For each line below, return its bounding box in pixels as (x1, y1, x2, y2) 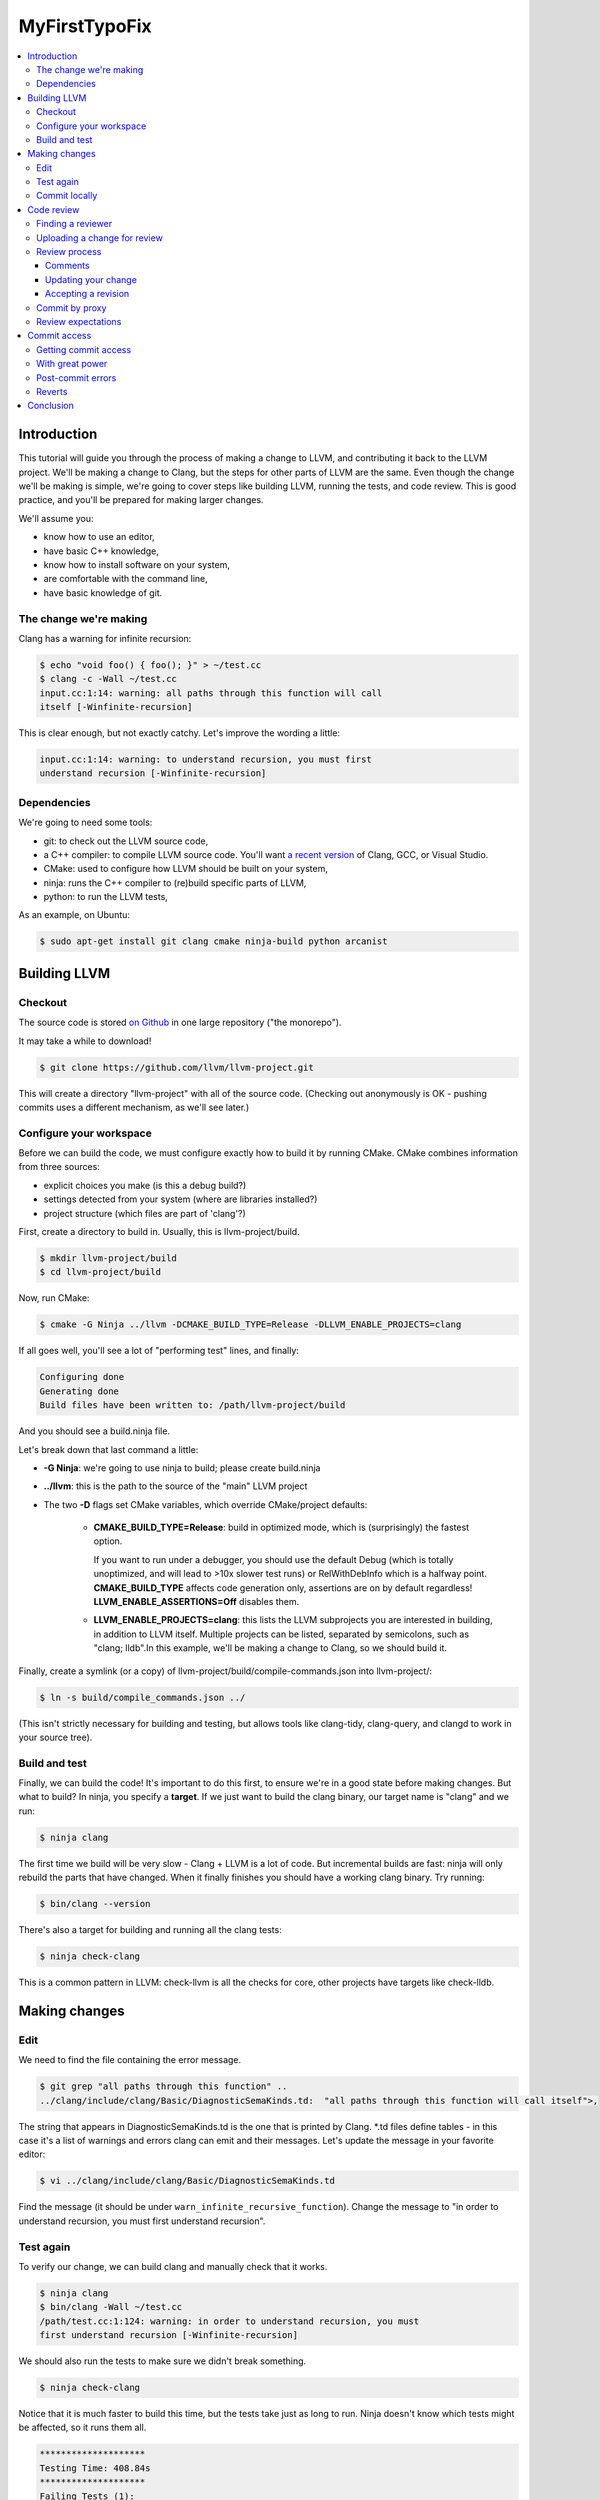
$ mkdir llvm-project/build (39, 1253, 177, 1264)
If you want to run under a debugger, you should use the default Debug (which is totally (93, 1553, 454, 1565)
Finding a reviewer (36, 218, 113, 230)
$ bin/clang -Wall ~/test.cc (39, 2301, 183, 2313)
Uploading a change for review (36, 231, 164, 244)
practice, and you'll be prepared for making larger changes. (18, 494, 264, 506)
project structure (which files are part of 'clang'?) (43, 1207, 247, 1219)
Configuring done (39, 1371, 125, 1383)
